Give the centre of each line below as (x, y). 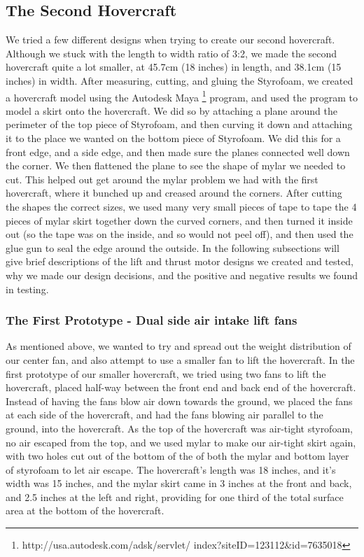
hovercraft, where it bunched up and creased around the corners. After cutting (174, 193)
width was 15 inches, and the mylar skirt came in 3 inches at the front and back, (179, 483)
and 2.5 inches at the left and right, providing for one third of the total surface (175, 496)
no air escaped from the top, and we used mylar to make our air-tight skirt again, (181, 442)
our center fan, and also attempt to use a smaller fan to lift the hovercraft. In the (180, 359)
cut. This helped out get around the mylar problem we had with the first (162, 179)
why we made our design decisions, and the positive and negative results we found (182, 275)
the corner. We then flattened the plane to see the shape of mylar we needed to (176, 165)
